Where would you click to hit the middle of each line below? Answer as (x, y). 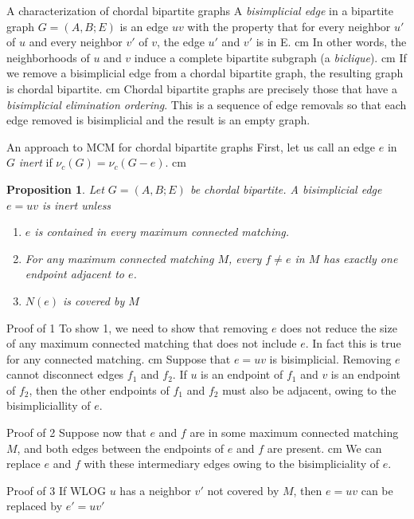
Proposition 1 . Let (55, 189)
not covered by (243, 490)
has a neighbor (155, 490)
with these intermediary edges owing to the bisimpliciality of (231, 464)
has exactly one (361, 258)
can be (377, 490)
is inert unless (77, 204)
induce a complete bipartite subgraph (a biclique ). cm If (270, 57)
